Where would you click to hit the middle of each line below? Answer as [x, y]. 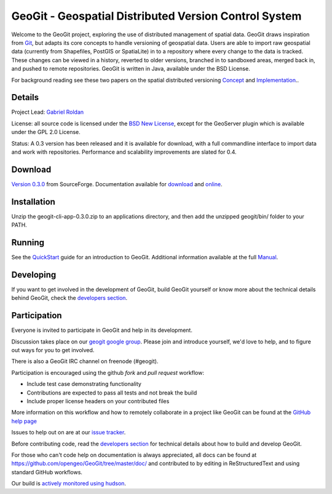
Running [28, 242]
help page [24, 421]
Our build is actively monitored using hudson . [69, 484]
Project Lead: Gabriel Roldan [48, 112]
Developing [34, 274]
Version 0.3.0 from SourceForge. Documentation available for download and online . [117, 184]
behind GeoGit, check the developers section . [69, 298]
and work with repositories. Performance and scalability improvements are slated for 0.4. [124, 152]
